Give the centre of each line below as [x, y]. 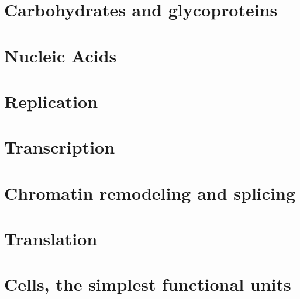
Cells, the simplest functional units [148, 284]
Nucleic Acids [61, 55]
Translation [51, 239]
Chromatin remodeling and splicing [150, 192]
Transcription [60, 147]
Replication [51, 101]
